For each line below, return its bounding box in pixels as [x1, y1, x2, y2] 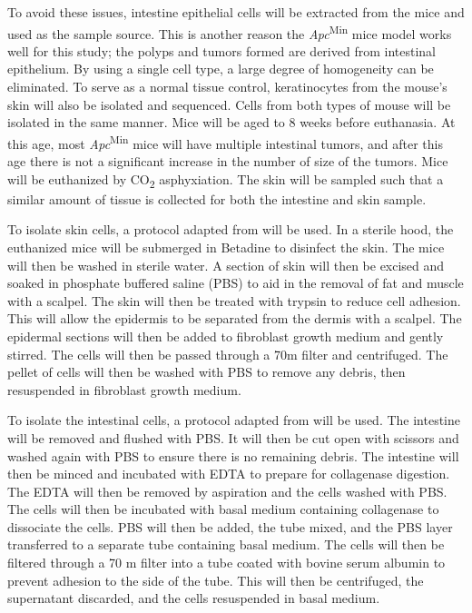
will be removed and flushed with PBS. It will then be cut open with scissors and [7, 428, 459, 447]
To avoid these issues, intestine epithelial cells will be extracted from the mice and [7, 3, 465, 21]
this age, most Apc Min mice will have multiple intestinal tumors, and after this [7, 131, 443, 153]
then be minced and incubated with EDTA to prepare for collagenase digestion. [7, 464, 450, 483]
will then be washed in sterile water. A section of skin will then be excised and [7, 255, 445, 274]
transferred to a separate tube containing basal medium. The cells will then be [7, 535, 445, 554]
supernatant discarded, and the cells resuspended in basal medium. [7, 588, 380, 608]
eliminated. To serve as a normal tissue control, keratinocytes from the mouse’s [7, 77, 447, 96]
